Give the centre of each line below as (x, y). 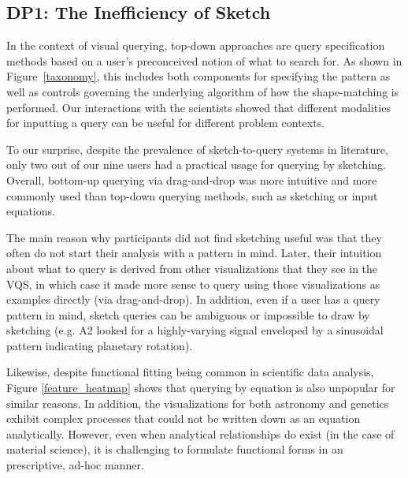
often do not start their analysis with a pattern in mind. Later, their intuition (194, 253)
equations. (31, 211)
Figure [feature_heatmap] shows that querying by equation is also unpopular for (201, 388)
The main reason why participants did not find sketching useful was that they (194, 237)
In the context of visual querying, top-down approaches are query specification (196, 45)
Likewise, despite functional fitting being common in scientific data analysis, (190, 372)
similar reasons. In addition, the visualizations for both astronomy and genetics (198, 403)
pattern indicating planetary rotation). (100, 345)
